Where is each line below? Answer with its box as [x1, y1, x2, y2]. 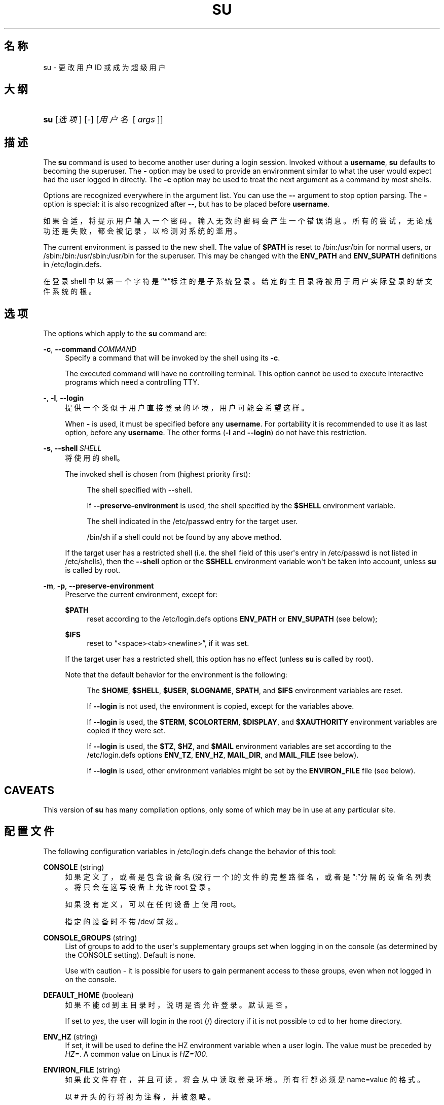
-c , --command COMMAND [43, 345, 137, 354]
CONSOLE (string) [43, 862, 104, 871]
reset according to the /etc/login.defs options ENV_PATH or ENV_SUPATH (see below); [87, 614, 378, 624]
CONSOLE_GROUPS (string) [43, 933, 137, 942]
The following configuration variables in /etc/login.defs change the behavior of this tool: [43, 847, 336, 856]
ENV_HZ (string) [43, 1032, 98, 1041]
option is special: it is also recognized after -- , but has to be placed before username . [43, 200, 330, 209]
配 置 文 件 [4, 825, 54, 838]
